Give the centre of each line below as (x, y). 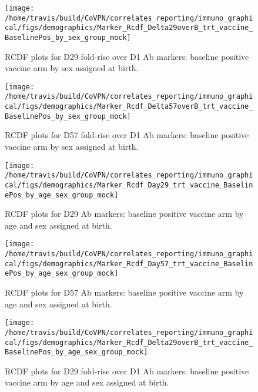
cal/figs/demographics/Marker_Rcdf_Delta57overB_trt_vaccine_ (129, 107)
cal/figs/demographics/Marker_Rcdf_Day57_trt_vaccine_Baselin (129, 264)
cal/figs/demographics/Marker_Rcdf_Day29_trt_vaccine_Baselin (129, 185)
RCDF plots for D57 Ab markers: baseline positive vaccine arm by (124, 292)
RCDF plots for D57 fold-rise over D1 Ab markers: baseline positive (127, 135)
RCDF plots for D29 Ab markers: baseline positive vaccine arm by (124, 214)
